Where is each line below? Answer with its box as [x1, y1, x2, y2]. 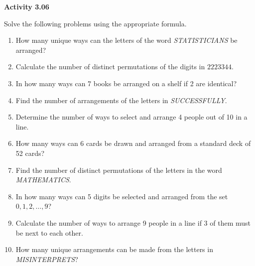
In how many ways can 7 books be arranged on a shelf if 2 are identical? [15, 78, 237, 88]
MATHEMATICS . [15, 174, 71, 185]
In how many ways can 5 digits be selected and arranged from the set [15, 191, 228, 201]
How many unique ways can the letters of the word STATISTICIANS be [15, 35, 238, 45]
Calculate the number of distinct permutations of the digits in [15, 61, 205, 72]
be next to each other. [15, 227, 83, 238]
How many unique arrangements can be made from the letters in [15, 244, 213, 255]
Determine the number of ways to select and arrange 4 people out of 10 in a [15, 112, 248, 122]
